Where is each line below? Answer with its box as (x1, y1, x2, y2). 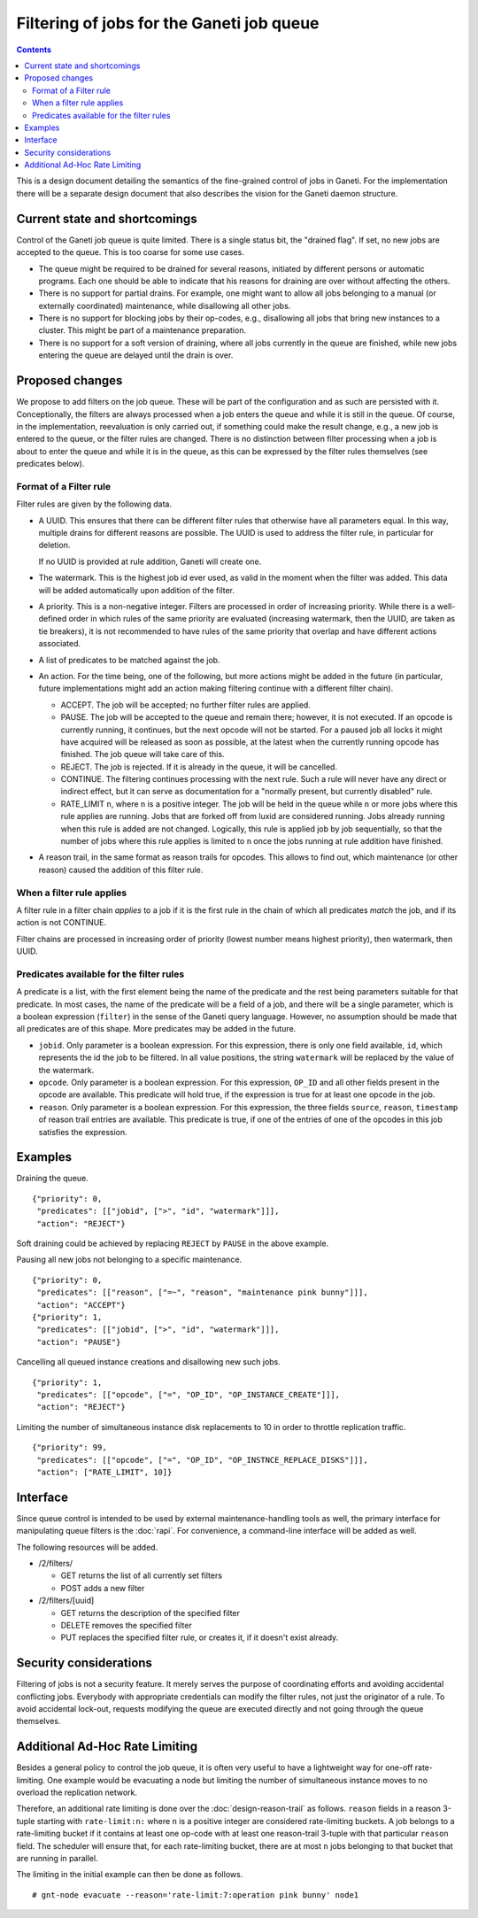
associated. (38, 638, 81, 649)
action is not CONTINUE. (16, 917, 107, 928)
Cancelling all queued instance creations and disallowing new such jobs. (16, 1357, 281, 1367)
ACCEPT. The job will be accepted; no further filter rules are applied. (60, 700, 312, 710)
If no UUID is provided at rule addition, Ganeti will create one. (38, 556, 262, 567)
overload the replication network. (16, 1787, 137, 1798)
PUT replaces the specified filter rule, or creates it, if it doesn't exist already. (60, 1632, 339, 1643)
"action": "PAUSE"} (36, 1337, 121, 1347)
